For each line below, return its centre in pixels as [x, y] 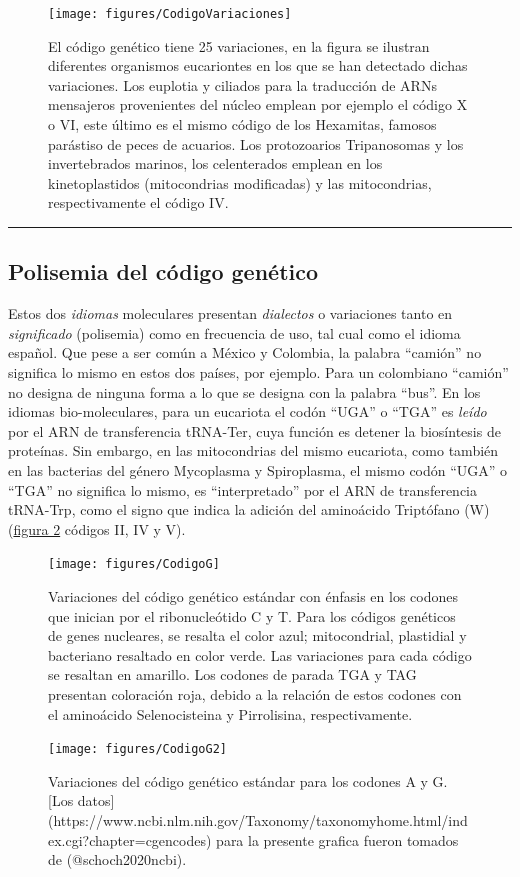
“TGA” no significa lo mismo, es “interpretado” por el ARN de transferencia [242, 489]
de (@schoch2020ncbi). [117, 859]
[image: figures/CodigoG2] [137, 749]
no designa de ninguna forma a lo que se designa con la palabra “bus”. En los [244, 391]
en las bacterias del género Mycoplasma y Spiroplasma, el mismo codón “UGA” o [258, 469]
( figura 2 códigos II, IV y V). [97, 528]
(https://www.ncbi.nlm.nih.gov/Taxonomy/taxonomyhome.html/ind [258, 819]
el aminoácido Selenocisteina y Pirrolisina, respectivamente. [230, 713]
